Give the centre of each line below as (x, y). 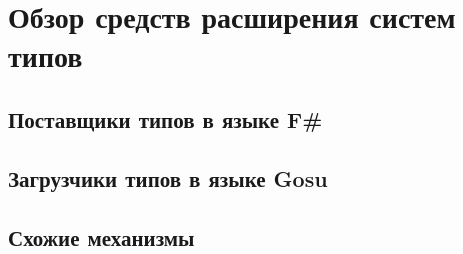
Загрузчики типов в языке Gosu (168, 177)
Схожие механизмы (101, 236)
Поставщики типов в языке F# (165, 118)
